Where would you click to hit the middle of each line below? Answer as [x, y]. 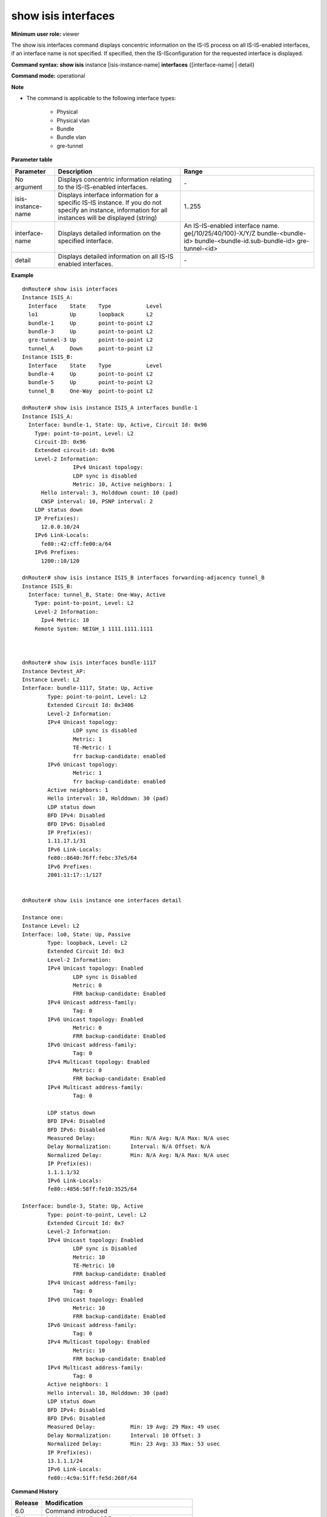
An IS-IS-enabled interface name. [232, 226]
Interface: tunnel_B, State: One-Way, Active [97, 595]
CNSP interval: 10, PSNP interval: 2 [97, 501]
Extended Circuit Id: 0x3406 [91, 705]
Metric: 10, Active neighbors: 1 [123, 485]
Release [27, 1503]
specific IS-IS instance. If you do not [110, 202]
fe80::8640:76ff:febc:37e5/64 [92, 858]
